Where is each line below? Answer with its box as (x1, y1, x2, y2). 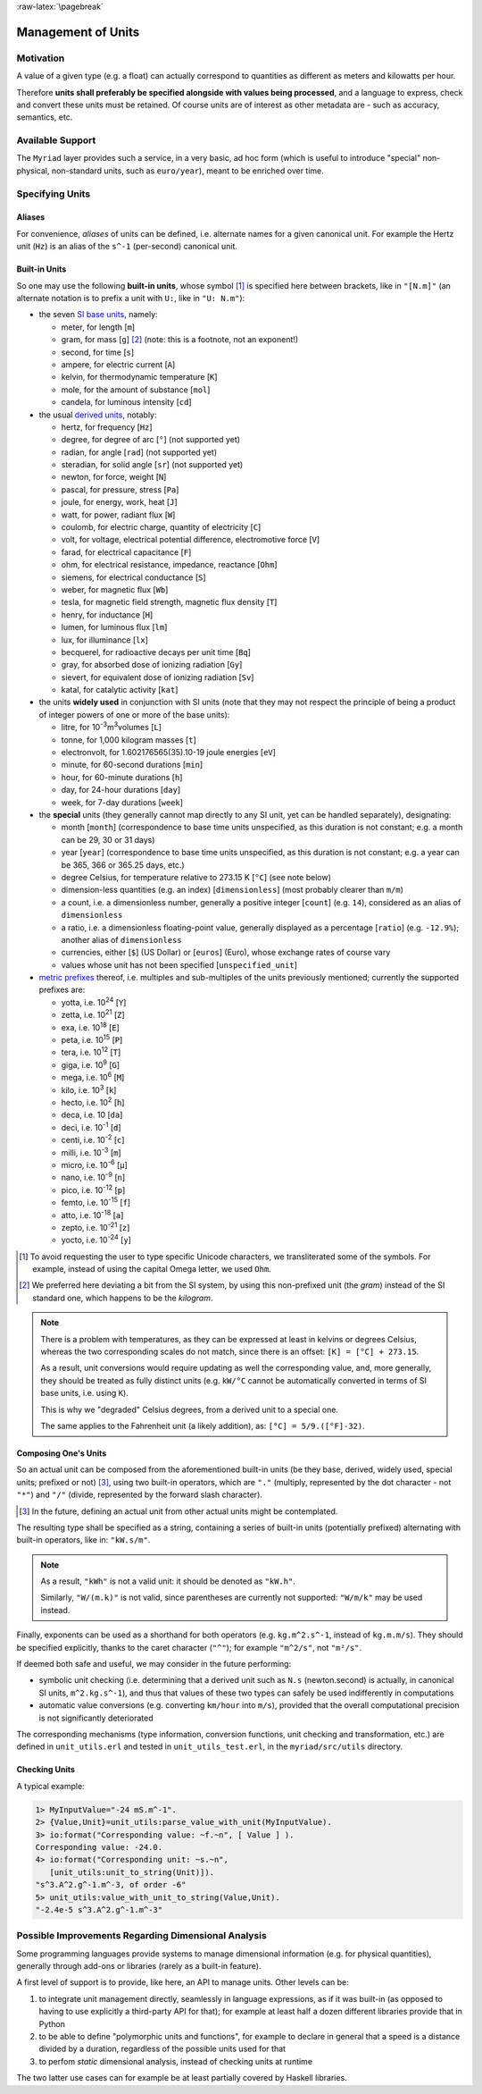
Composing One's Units (16, 1448, 107, 1459)
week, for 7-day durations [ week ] (61, 796, 183, 808)
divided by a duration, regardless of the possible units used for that (38, 2043, 286, 2055)
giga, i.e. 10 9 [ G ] (61, 1058, 120, 1070)
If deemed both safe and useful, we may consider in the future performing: (16, 1659, 292, 1669)
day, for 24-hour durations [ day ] (61, 785, 181, 795)
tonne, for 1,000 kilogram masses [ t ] (61, 734, 196, 745)
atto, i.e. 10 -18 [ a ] (61, 1207, 124, 1220)
